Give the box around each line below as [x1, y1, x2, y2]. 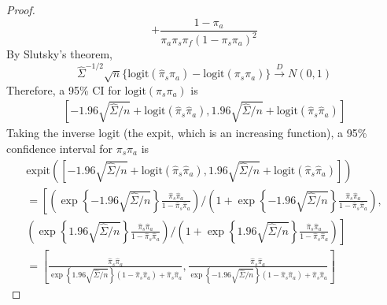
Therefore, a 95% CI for [6, 81, 121, 98]
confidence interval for [6, 139, 113, 156]
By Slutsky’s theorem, [6, 46, 112, 61]
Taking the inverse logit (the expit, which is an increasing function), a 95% [6, 125, 367, 141]
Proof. [6, 2, 35, 17]
